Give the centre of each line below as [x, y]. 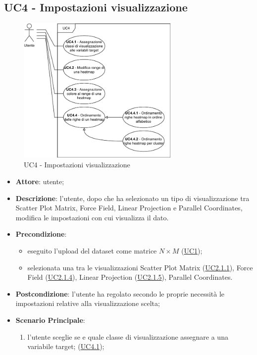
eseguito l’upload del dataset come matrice [92, 250]
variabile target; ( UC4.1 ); [66, 346]
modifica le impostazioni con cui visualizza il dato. [92, 217]
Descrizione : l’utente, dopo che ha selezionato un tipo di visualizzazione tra [132, 198]
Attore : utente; [40, 181]
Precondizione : [41, 234]
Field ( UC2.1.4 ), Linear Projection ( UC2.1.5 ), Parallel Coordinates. [130, 277]
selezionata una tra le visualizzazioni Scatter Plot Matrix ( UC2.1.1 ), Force [140, 267]
